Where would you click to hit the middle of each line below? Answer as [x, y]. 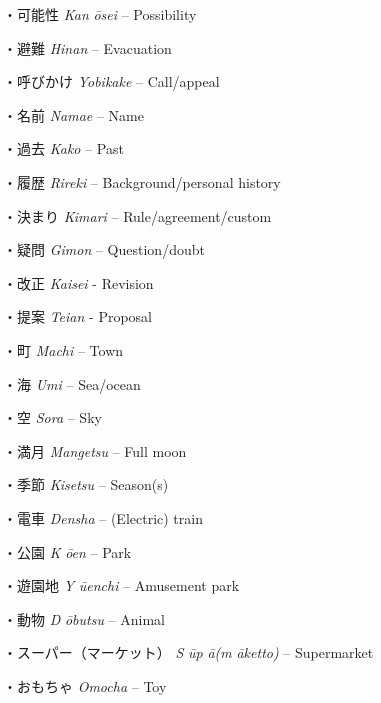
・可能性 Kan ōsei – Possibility [100, 14]
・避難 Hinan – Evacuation [87, 47]
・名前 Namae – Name [73, 114]
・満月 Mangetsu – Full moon [95, 450]
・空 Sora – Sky [52, 417]
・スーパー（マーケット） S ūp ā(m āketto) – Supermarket [188, 652]
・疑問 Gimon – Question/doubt [104, 249]
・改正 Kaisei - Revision [78, 282]
